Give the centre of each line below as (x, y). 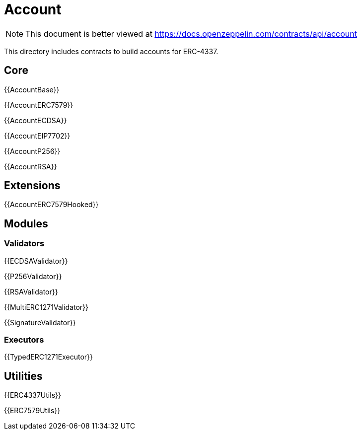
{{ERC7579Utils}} (32, 411)
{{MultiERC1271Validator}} (46, 307)
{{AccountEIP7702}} (37, 136)
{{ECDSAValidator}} (36, 261)
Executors (24, 340)
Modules (26, 223)
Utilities (23, 376)
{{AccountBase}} (32, 89)
